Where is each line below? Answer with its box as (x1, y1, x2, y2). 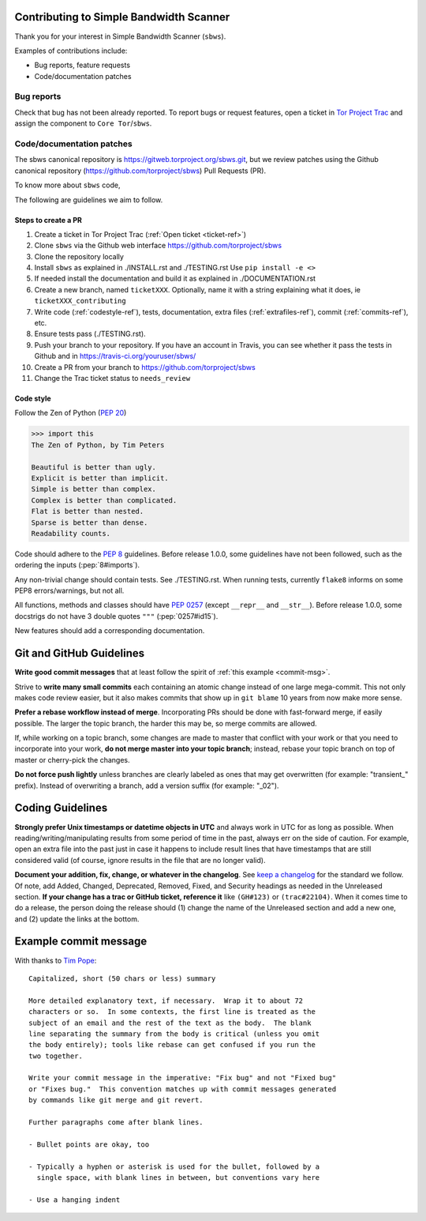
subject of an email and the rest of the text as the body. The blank (28, 1018, 312, 1027)
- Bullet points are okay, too (28, 1140, 150, 1149)
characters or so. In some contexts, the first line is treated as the (28, 1008, 316, 1016)
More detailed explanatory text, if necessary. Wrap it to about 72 (28, 996, 304, 1005)
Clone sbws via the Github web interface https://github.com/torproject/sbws (34, 241, 282, 251)
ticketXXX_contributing (34, 296, 126, 306)
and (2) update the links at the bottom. (14, 914, 140, 924)
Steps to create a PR (14, 215, 82, 224)
